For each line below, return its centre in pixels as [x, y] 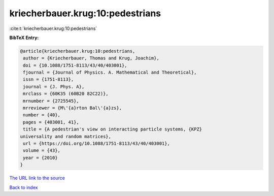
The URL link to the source [37, 178]
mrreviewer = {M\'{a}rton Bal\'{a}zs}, [72, 108]
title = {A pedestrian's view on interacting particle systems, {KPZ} [113, 129]
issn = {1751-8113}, [48, 79]
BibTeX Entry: [24, 38]
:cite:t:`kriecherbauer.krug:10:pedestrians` [53, 28]
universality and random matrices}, [66, 136]
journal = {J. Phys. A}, [54, 87]
